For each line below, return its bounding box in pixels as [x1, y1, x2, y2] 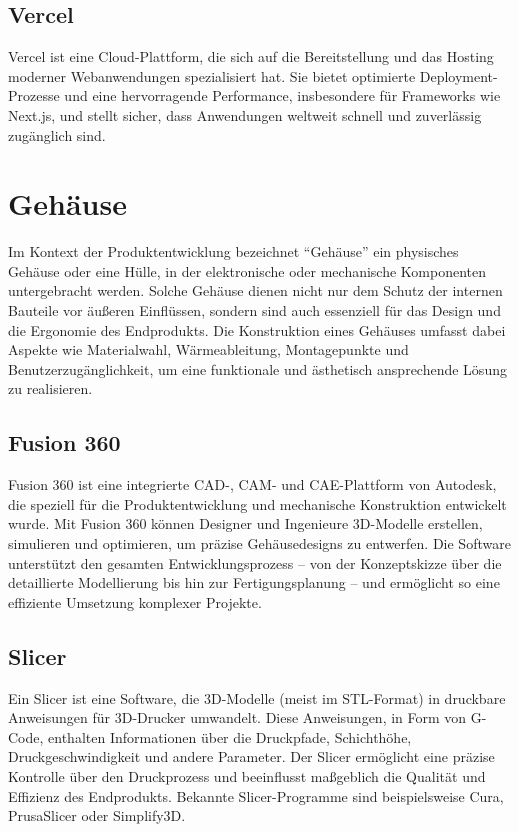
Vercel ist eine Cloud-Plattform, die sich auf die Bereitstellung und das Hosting [8, 46, 494, 67]
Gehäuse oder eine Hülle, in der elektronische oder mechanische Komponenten [8, 260, 487, 281]
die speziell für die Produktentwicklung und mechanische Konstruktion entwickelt [8, 493, 507, 514]
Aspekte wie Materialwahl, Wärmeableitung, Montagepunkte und [8, 339, 409, 360]
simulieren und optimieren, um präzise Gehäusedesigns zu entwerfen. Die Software [8, 533, 511, 554]
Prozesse [8, 85, 60, 106]
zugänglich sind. [8, 124, 106, 145]
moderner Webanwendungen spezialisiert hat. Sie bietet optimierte [8, 65, 416, 86]
